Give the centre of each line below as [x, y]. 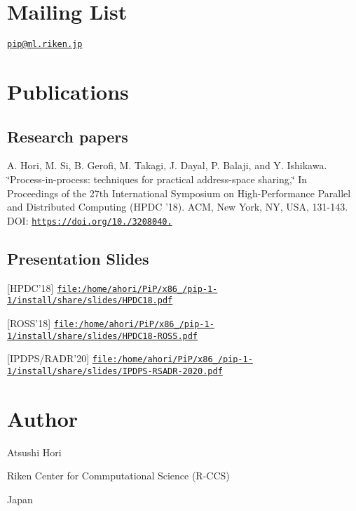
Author [43, 418]
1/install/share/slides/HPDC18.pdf [90, 301]
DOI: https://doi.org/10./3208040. [90, 220]
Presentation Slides [78, 258]
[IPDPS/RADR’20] [48, 358]
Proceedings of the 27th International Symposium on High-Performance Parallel [179, 193]
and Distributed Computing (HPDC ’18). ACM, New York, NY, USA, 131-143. [178, 207]
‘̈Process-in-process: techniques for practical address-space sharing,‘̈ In [157, 179]
